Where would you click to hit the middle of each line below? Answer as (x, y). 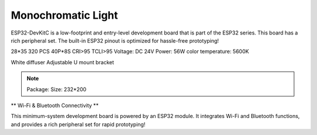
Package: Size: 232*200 (57, 89)
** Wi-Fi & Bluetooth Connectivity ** (55, 105)
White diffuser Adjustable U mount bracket (63, 62)
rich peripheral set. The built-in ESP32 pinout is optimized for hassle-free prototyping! (115, 40)
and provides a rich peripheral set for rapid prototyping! (78, 124)
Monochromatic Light (65, 15)
